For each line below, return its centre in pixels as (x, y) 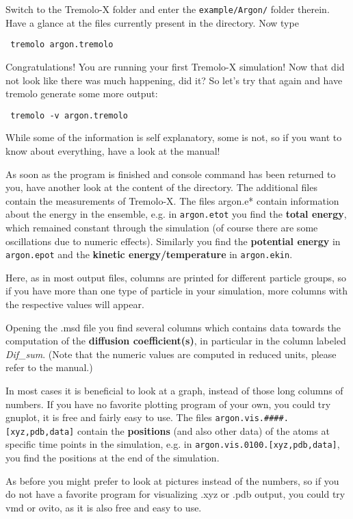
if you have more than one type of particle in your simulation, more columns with (177, 291)
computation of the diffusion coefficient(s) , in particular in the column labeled (176, 341)
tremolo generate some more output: (82, 93)
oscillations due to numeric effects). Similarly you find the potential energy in (173, 241)
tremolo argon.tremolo (62, 45)
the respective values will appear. (75, 304)
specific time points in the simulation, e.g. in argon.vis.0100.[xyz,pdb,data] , (173, 444)
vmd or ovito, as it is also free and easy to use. (104, 507)
